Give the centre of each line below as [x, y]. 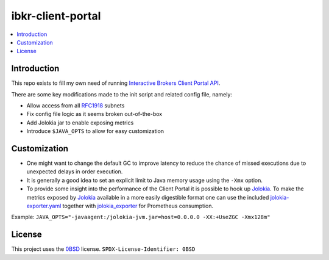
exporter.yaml [44, 206]
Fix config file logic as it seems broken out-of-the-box [94, 114]
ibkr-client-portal [56, 16]
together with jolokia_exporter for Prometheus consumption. [138, 206]
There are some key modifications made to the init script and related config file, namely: [122, 94]
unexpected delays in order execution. [75, 172]
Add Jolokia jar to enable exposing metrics [80, 123]
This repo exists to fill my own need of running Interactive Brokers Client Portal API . [116, 83]
